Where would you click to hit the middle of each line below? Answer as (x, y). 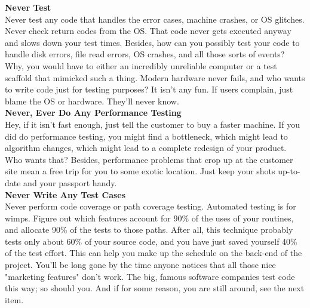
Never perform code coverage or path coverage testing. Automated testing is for (151, 206)
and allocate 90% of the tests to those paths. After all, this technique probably (149, 230)
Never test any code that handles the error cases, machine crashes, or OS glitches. (155, 19)
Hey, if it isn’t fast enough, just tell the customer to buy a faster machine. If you (152, 124)
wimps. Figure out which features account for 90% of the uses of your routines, (149, 218)
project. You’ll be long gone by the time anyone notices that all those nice (140, 265)
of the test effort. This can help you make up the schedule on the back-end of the (154, 253)
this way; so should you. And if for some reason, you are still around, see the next (155, 288)
